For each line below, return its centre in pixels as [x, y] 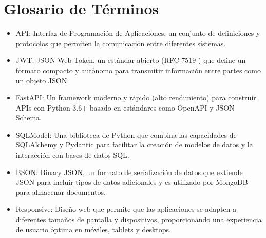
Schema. [28, 117]
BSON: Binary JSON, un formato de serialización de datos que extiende [129, 172]
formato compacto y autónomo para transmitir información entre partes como [138, 70]
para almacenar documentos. [61, 192]
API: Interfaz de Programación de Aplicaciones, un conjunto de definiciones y [138, 33]
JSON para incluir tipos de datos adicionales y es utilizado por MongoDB [132, 182]
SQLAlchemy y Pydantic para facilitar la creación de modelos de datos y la [134, 145]
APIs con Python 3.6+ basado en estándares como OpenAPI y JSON [125, 107]
